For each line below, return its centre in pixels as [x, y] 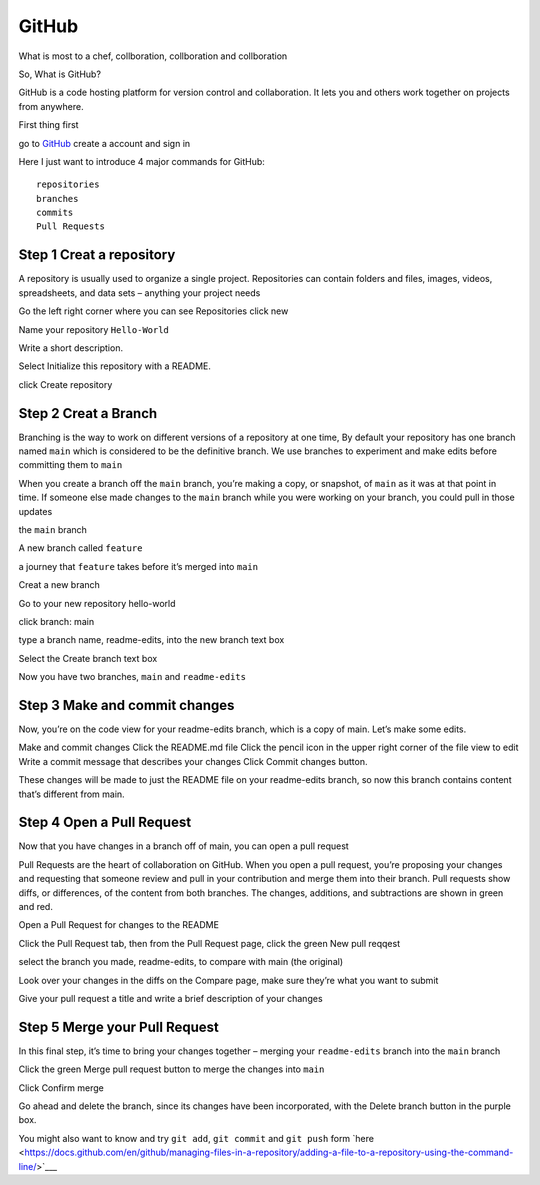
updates [35, 511]
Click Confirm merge [61, 1087]
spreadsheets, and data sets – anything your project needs [139, 292]
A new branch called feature [80, 548]
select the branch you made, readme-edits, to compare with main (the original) [181, 962]
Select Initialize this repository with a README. [115, 366]
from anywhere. [51, 106]
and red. [36, 907]
